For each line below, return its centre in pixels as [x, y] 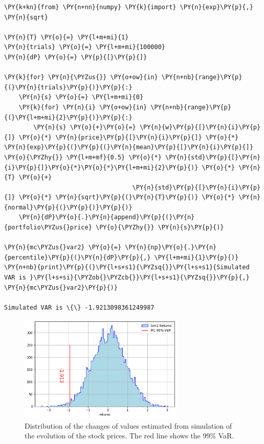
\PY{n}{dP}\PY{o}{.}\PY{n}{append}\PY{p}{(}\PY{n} [107, 217]
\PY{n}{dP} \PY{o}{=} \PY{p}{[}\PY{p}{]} [76, 57]
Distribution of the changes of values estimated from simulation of [128, 425]
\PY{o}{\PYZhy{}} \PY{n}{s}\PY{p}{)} [160, 228]
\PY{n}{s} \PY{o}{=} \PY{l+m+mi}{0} [81, 97]
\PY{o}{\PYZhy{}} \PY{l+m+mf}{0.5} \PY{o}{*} [83, 157]
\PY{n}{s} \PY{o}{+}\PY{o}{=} [85, 127]
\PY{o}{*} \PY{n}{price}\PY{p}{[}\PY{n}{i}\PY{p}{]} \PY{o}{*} [129, 137]
